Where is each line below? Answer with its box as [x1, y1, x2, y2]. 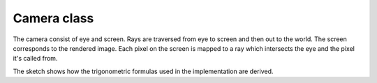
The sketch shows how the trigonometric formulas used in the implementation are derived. [13, 67, 274, 75]
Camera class [13, 10, 94, 26]
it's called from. [13, 54, 58, 63]
